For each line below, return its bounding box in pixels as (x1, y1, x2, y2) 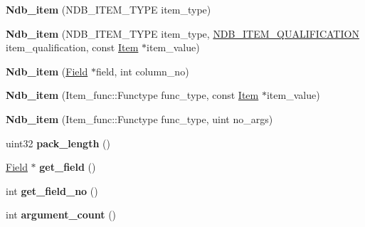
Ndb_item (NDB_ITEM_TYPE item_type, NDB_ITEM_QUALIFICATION (6, 26, 359, 41)
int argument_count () (6, 207, 117, 222)
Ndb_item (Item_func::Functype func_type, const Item (6, 88, 259, 102)
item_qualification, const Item (6, 40, 139, 55)
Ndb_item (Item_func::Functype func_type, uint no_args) (6, 111, 273, 126)
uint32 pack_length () (6, 135, 110, 150)
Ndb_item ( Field (6, 63, 88, 78)
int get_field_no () (6, 183, 98, 198)
